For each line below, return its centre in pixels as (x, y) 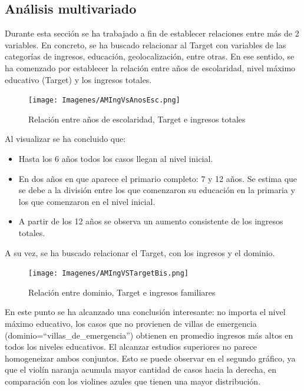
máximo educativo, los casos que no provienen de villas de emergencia (131, 324)
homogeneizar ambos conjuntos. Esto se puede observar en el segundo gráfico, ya (150, 358)
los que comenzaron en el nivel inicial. (87, 201)
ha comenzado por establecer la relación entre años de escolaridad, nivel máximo (150, 67)
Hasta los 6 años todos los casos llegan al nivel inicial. (116, 159)
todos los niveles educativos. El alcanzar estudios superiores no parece (131, 347)
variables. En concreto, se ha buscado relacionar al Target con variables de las (146, 44)
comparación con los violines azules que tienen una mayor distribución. (133, 381)
